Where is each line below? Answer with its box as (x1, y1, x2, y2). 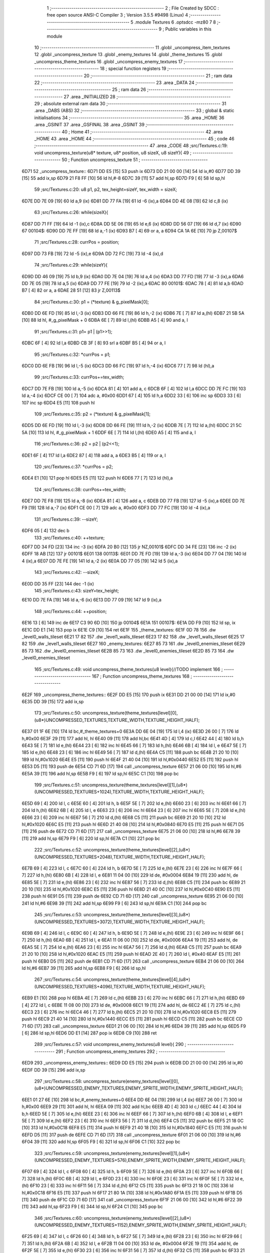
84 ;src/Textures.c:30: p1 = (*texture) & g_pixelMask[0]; (34, 299, 149, 305)
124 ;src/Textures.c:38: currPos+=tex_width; (34, 486, 126, 492)
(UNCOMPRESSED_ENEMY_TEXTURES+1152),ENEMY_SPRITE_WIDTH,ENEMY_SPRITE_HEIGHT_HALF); (34, 1222, 247, 1228)
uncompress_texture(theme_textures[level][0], (82, 710, 178, 716)
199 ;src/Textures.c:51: (34, 782, 81, 788)
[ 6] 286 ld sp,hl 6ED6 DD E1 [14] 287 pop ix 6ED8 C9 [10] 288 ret (21, 1030, 157, 1036)
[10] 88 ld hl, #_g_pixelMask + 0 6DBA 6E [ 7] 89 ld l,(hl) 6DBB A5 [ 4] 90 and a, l (21, 317, 188, 323)
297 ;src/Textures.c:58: (34, 1078, 82, 1085)
